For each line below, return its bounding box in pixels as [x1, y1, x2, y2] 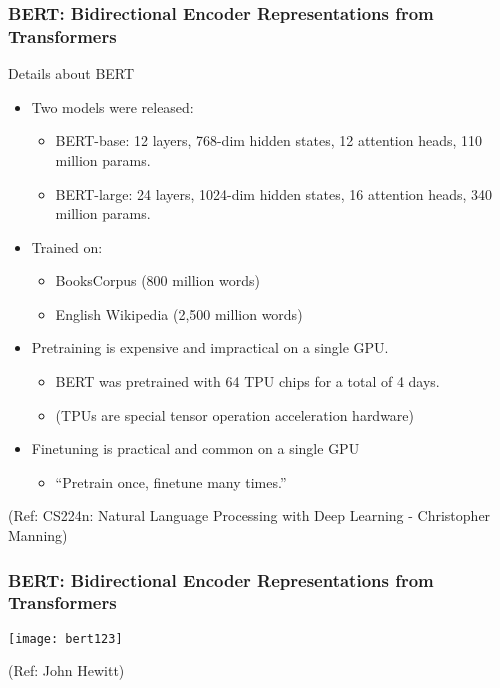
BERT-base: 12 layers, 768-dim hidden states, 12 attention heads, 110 [55, 130, 483, 151]
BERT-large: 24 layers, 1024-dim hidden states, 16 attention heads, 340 [55, 183, 493, 204]
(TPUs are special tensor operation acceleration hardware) [55, 404, 415, 425]
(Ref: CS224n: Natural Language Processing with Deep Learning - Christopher [8, 505, 491, 526]
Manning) [8, 525, 68, 546]
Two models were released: [31, 96, 194, 117]
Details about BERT [8, 63, 135, 84]
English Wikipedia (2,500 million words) [55, 303, 303, 324]
